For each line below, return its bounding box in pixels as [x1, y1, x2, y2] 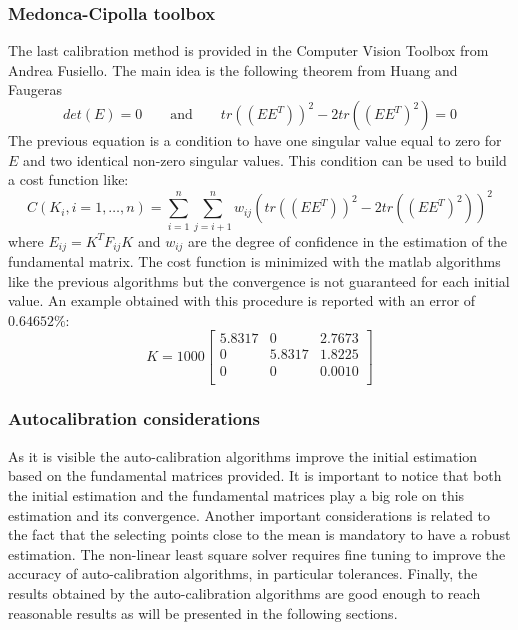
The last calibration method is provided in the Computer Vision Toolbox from [8, 40, 489, 61]
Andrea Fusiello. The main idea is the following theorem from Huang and [8, 59, 458, 80]
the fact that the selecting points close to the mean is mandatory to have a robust [8, 524, 511, 545]
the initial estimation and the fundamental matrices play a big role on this [8, 484, 465, 505]
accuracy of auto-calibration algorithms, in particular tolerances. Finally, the [8, 563, 478, 584]
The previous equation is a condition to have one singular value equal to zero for [8, 130, 502, 150]
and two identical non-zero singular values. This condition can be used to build [23, 149, 507, 170]
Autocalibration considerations [8, 406, 260, 431]
